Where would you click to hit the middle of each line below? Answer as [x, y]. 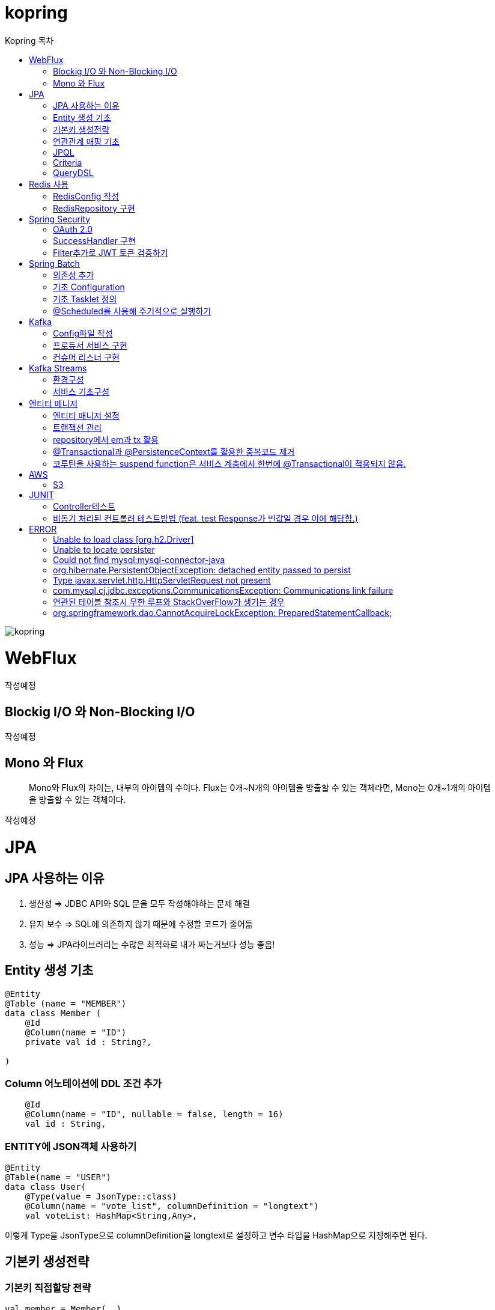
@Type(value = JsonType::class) [101, 1197]
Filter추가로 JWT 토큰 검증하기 [111, 252]
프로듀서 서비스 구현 [90, 345]
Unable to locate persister [104, 549]
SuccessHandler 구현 [94, 240]
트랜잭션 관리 [77, 427]
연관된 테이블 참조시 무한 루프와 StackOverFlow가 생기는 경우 [169, 602]
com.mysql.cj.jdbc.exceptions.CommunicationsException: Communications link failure [223, 590]
